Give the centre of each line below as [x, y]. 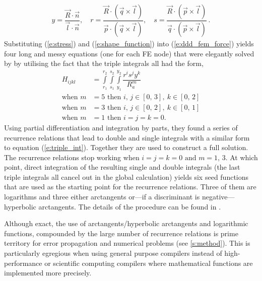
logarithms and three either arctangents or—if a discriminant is [102, 197]
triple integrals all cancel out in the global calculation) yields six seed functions [126, 177]
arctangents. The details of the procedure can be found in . [130, 206]
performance [23, 263]
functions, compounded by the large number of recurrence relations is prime [121, 233]
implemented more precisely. [48, 273]
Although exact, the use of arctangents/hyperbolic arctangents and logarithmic [126, 223]
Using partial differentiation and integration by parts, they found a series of [121, 127]
